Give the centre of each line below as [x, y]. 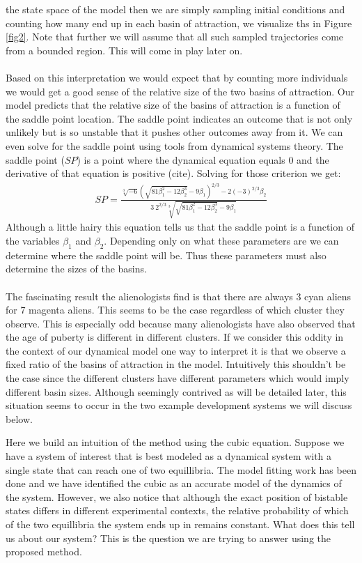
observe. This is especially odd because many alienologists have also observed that [181, 323]
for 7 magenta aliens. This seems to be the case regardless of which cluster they [175, 310]
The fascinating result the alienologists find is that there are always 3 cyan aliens [179, 296]
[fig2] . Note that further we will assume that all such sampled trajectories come [175, 37]
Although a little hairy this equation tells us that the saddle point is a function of [180, 227]
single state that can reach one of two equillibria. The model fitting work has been [181, 469]
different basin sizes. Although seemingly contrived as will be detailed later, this [176, 391]
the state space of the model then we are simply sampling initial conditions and [175, 9]
